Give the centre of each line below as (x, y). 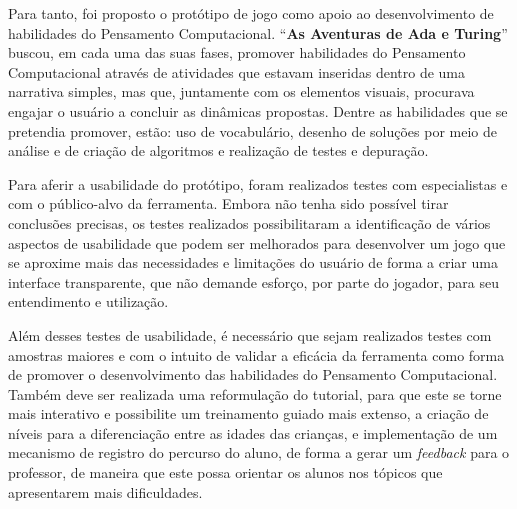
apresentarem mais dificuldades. (105, 491)
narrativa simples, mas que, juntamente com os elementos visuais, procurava (241, 91)
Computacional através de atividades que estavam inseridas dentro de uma (237, 71)
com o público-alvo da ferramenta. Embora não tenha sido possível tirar (228, 203)
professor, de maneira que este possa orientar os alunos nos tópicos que (225, 472)
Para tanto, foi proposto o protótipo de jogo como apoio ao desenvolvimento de (251, 13)
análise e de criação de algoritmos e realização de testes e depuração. (218, 150)
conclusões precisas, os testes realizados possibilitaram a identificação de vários (249, 222)
